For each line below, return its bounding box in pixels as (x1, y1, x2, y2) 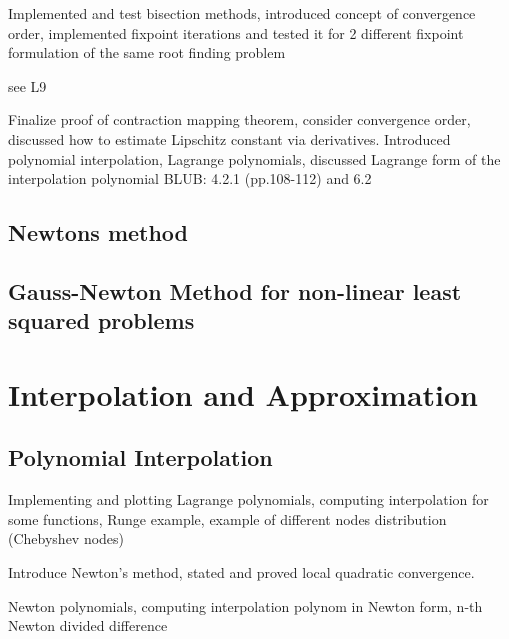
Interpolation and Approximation (8, 373, 478, 414)
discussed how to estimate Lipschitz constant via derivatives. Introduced (8, 128, 451, 149)
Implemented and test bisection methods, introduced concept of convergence (8, 3, 476, 23)
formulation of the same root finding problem (8, 42, 286, 63)
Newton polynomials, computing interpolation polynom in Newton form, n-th (8, 595, 483, 616)
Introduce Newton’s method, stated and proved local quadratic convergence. (8, 562, 475, 583)
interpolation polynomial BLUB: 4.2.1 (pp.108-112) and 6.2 (8, 168, 372, 189)
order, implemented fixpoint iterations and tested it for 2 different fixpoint (8, 22, 464, 43)
